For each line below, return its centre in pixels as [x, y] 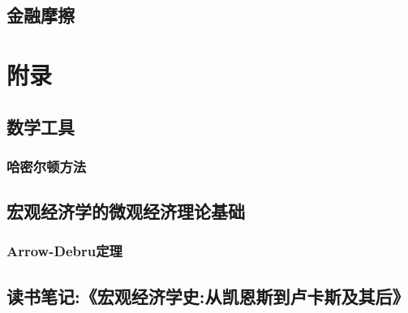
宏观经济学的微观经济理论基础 [126, 211]
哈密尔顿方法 [47, 166]
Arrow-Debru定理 [64, 251]
